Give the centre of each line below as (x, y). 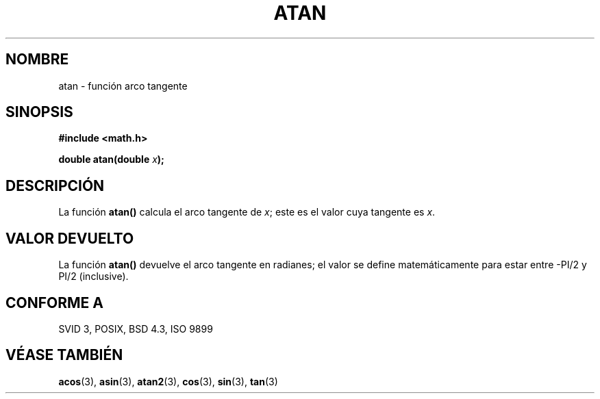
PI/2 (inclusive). (93, 276)
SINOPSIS (39, 112)
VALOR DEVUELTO (70, 238)
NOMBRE (37, 60)
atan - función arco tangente (123, 86)
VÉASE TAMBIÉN (64, 355)
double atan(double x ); (111, 159)
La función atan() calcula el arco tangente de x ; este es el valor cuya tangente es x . (247, 212)
